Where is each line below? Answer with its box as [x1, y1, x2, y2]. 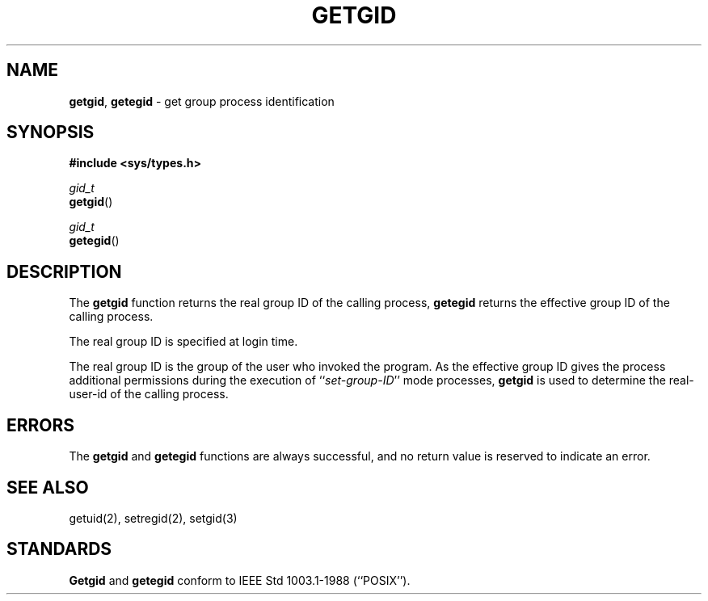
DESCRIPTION [6, 261, 122, 282]
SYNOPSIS [6, 122, 95, 143]
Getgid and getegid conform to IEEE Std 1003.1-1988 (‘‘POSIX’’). [69, 573, 411, 587]
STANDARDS [6, 539, 112, 560]
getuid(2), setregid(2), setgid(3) [69, 511, 238, 525]
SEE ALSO [6, 477, 89, 498]
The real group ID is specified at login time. [69, 334, 298, 349]
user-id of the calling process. [69, 387, 229, 401]
